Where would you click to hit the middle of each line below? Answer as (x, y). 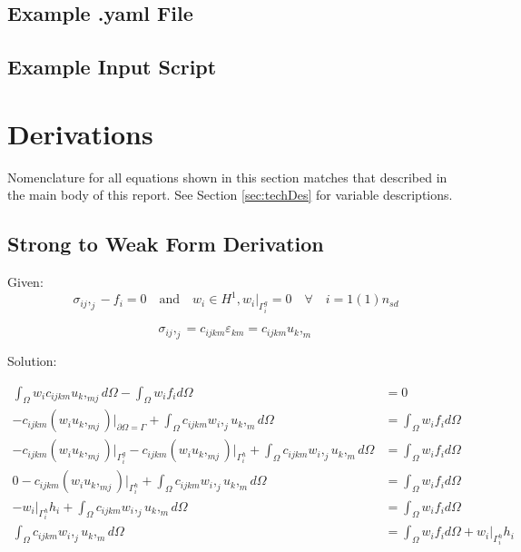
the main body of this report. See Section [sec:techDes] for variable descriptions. (230, 195)
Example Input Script (112, 67)
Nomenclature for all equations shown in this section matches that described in (227, 177)
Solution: (32, 360)
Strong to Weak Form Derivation (166, 244)
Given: (25, 282)
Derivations (80, 133)
